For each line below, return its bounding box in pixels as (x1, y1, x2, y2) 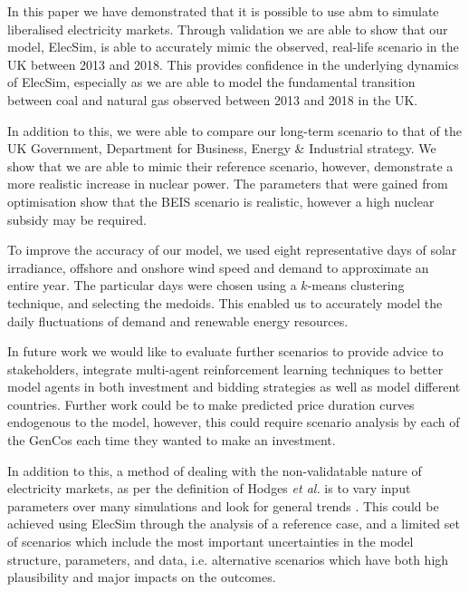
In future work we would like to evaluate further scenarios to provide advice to (7, 342, 444, 361)
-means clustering (307, 276, 405, 295)
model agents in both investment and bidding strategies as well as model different (7, 377, 461, 396)
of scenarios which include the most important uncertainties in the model (7, 532, 414, 551)
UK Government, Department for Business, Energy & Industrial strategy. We (7, 139, 436, 158)
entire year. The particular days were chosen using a (7, 276, 297, 295)
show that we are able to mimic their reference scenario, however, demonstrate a (7, 156, 454, 175)
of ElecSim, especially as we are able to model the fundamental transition (7, 73, 416, 92)
